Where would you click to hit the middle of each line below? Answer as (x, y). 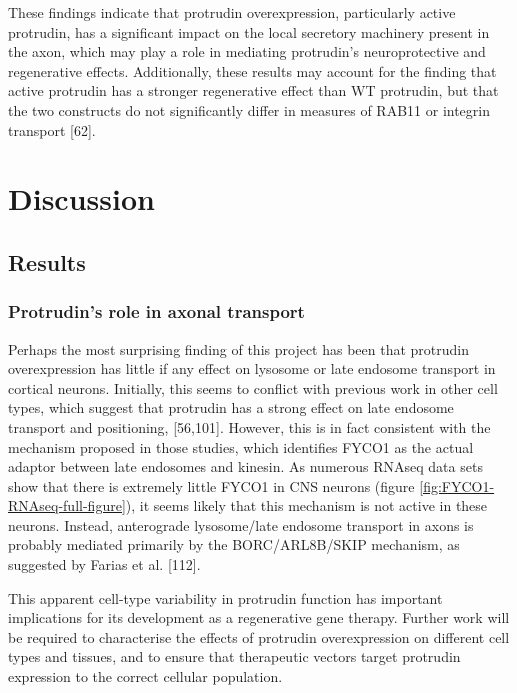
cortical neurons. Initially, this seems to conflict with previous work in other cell (253, 387)
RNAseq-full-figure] (67, 505)
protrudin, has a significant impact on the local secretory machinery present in (249, 31)
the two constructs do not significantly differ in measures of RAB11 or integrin (249, 109)
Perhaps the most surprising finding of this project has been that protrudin (239, 348)
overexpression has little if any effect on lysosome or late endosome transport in (252, 368)
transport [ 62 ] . (52, 129)
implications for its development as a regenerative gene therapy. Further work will (259, 617)
